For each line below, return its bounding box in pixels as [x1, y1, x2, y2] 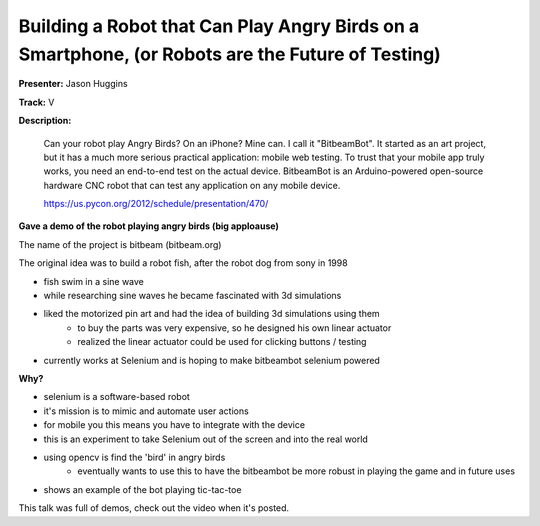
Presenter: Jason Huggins [18, 78, 129, 90]
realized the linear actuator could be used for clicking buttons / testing [77, 336, 367, 348]
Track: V [18, 96, 55, 108]
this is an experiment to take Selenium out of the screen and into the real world [43, 433, 369, 445]
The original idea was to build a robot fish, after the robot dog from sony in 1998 [18, 257, 349, 269]
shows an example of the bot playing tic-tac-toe [43, 483, 242, 495]
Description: [18, 115, 72, 127]
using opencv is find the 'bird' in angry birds [43, 451, 226, 463]
